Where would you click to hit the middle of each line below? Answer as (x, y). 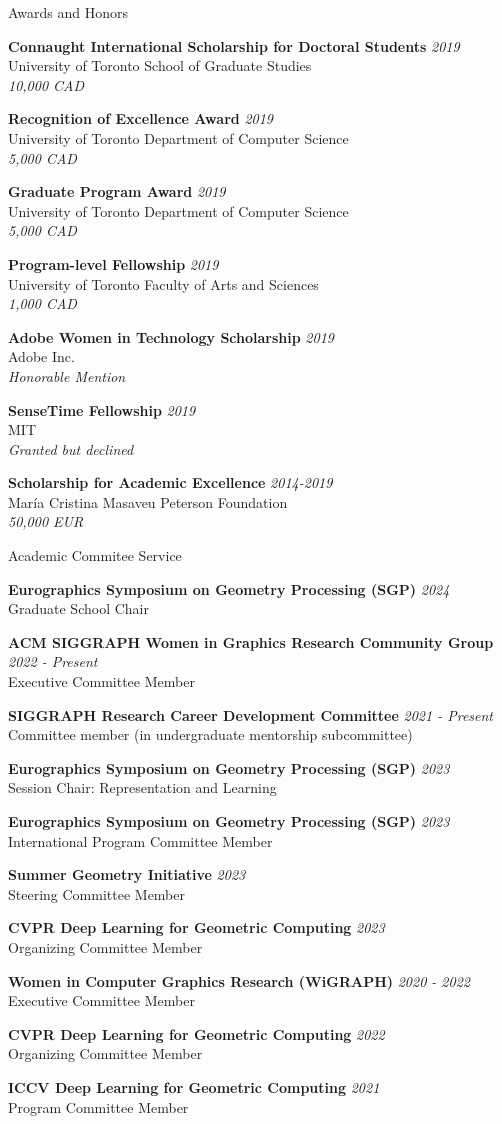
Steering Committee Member (97, 893)
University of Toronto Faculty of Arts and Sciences (163, 283)
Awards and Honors (68, 12)
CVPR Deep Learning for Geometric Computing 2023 (196, 927)
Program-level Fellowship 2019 (113, 263)
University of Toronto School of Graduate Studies (160, 65)
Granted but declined (71, 448)
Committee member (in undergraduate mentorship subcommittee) (210, 734)
